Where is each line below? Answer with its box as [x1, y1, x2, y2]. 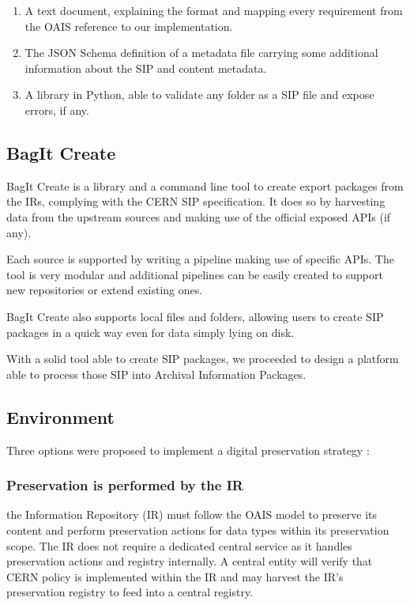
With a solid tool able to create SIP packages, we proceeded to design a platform [6, 350, 399, 367]
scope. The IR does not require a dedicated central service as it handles [6, 537, 352, 554]
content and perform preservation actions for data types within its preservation [6, 521, 389, 538]
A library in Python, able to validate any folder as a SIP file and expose [24, 86, 374, 103]
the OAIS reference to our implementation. [24, 17, 233, 34]
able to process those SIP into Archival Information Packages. [6, 365, 307, 382]
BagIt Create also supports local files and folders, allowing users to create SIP [6, 308, 384, 324]
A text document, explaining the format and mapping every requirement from [24, 2, 403, 18]
